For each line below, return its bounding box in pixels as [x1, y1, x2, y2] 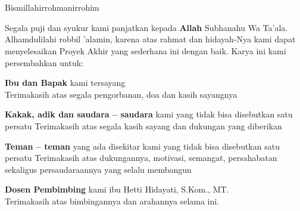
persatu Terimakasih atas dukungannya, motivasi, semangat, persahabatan [5, 151, 277, 164]
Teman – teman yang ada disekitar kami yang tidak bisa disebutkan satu [5, 139, 280, 152]
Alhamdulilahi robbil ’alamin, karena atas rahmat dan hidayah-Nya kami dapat [5, 33, 296, 45]
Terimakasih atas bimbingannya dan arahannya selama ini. [5, 194, 220, 207]
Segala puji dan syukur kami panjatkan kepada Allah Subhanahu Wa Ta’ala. [5, 21, 288, 33]
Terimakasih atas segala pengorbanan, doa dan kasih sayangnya [5, 88, 237, 100]
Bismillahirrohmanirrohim [5, 1, 99, 14]
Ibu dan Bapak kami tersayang [5, 76, 126, 89]
